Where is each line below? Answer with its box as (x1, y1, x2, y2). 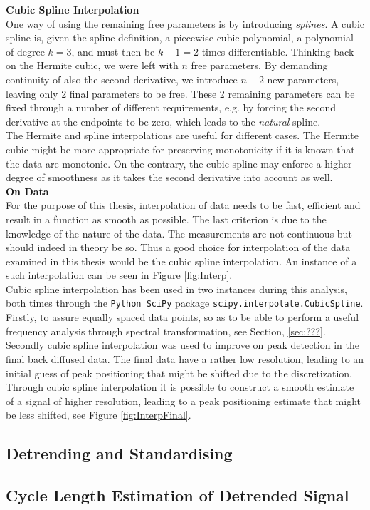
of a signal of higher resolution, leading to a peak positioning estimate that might (6, 393, 361, 408)
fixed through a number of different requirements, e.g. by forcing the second (6, 100, 336, 115)
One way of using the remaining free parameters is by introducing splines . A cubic (6, 16, 365, 31)
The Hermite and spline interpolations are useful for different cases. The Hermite (6, 128, 359, 143)
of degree (6, 44, 45, 58)
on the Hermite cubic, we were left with (6, 58, 179, 73)
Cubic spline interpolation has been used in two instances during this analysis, (6, 281, 347, 296)
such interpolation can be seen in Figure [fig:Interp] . (6, 267, 233, 282)
